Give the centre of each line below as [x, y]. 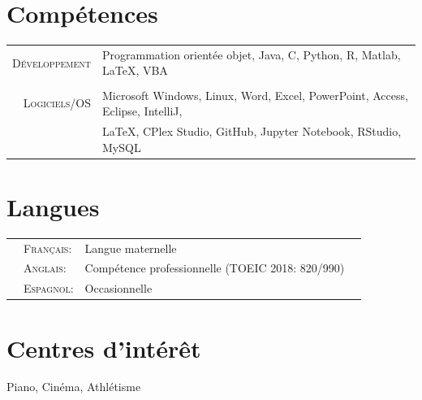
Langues [53, 206]
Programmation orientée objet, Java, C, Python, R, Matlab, [251, 54]
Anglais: [45, 268]
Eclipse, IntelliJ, [142, 111]
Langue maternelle [131, 248]
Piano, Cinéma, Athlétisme [74, 387]
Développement [52, 62]
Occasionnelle [118, 288]
